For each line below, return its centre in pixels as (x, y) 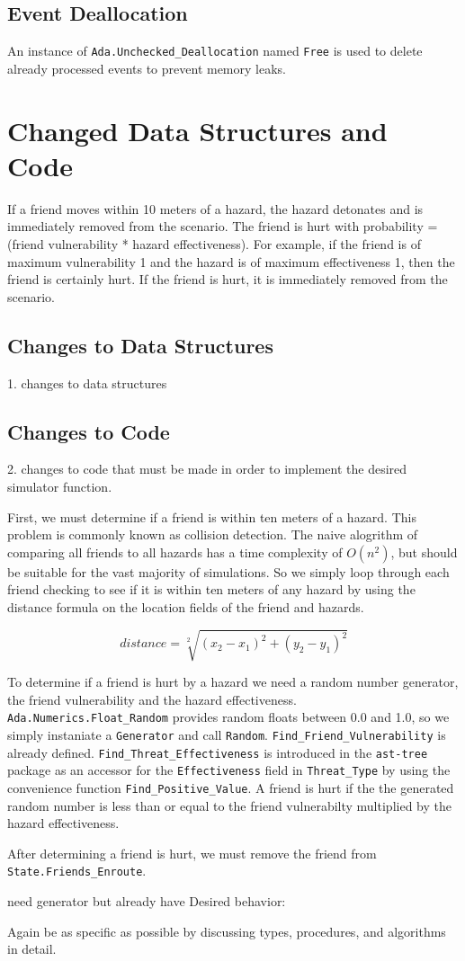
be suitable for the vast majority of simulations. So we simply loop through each (228, 571)
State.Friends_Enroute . (77, 871)
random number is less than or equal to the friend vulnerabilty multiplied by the (229, 805)
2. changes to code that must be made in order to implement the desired (207, 469)
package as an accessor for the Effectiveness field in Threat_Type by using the (229, 770)
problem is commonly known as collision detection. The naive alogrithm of (213, 534)
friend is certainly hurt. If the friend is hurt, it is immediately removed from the (228, 279)
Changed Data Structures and (197, 130)
